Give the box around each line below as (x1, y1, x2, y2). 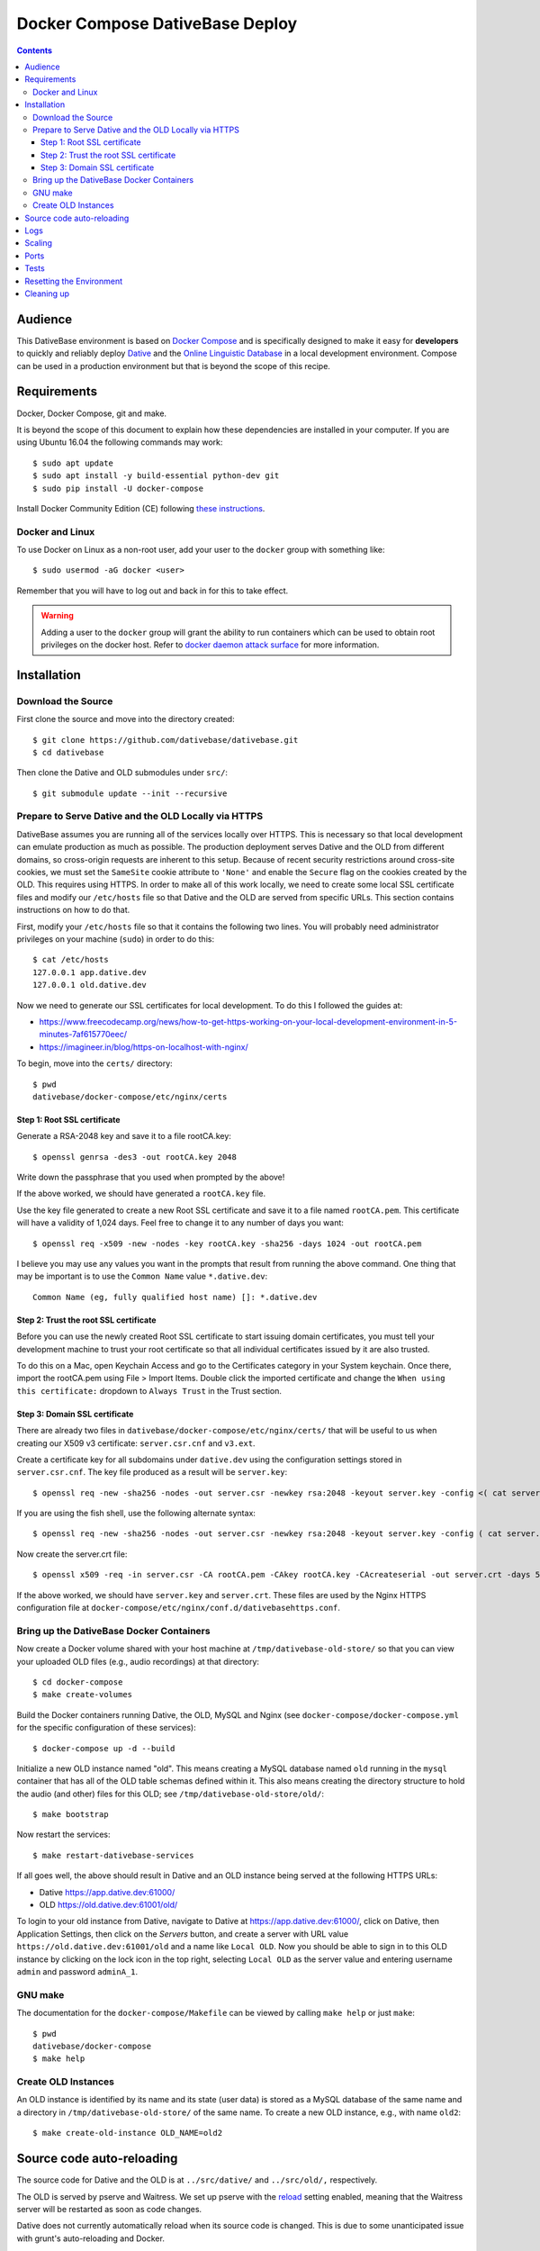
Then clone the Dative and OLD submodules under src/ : (16, 767, 229, 778)
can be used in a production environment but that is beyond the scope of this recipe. (16, 360, 330, 371)
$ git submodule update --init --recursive (32, 788, 228, 799)
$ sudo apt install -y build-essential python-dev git (32, 471, 280, 481)
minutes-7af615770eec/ (39, 1029, 128, 1040)
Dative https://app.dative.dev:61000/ (39, 1886, 175, 1897)
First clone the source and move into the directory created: (16, 714, 235, 725)
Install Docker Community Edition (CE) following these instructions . (16, 502, 265, 513)
